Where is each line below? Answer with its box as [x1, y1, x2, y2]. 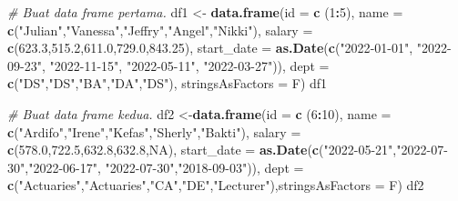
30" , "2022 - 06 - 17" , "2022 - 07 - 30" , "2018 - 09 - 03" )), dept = [7, 157, 304, 176]
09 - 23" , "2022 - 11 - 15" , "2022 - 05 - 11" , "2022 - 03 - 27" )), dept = [7, 55, 330, 75]
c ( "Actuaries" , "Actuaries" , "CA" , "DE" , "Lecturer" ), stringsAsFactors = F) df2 [7, 176, 424, 195]
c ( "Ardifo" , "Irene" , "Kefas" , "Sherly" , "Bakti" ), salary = [7, 122, 301, 141]
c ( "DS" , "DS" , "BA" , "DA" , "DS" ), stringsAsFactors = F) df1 [7, 74, 328, 93]
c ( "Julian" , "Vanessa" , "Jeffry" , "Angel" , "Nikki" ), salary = [7, 20, 313, 39]
